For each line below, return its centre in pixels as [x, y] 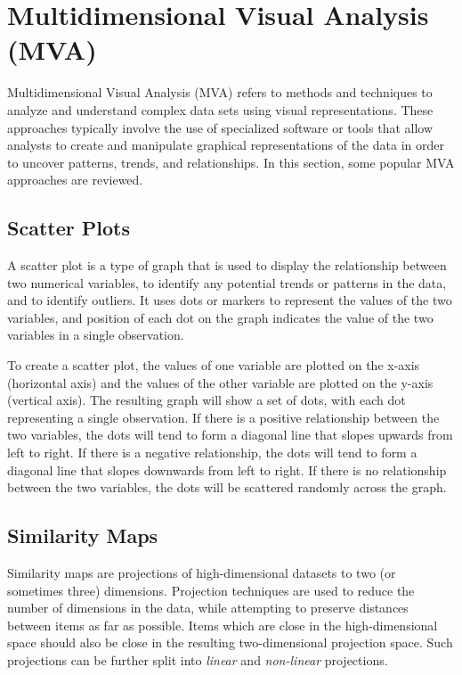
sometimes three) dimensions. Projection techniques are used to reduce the [211, 590]
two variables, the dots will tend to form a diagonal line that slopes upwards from [230, 435]
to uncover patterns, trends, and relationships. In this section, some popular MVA [231, 162]
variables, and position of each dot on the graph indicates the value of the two [220, 317]
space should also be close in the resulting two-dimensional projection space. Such [230, 642]
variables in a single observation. [96, 335]
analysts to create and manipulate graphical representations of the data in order [226, 145]
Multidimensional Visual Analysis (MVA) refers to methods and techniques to [220, 92]
